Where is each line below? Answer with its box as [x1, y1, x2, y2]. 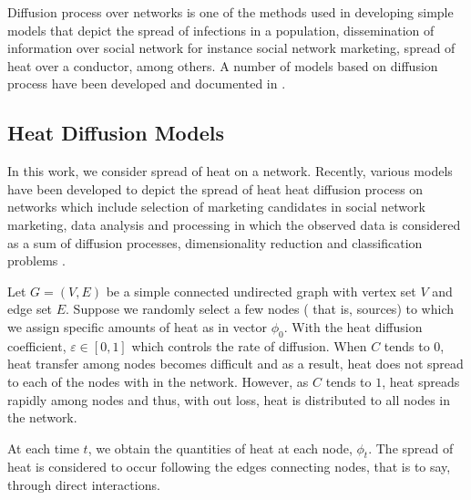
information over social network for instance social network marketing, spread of [7, 38, 456, 57]
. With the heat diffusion [283, 317, 423, 336]
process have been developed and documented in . [7, 74, 286, 93]
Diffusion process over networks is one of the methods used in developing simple [7, 3, 454, 21]
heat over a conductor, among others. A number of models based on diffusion [7, 56, 438, 75]
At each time [7, 438, 79, 457]
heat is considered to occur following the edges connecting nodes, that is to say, [7, 457, 451, 476]
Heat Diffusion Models [7, 119, 225, 147]
